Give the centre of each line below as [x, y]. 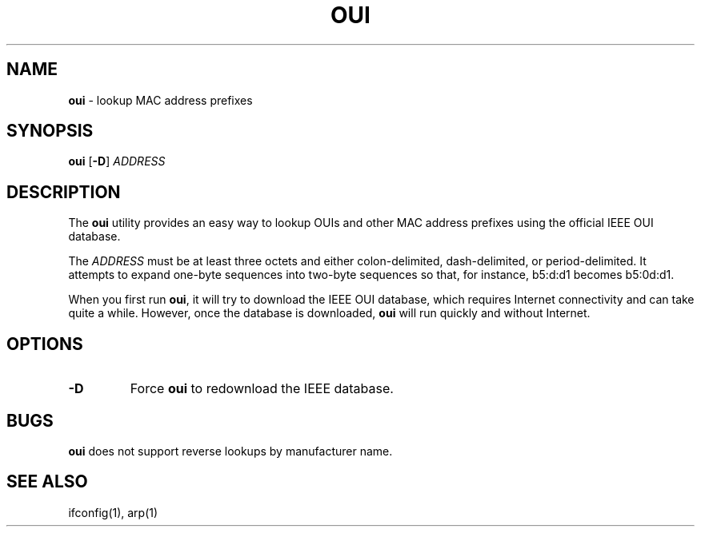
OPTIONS [45, 344]
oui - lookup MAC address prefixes [160, 100]
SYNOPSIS [50, 131]
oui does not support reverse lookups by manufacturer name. [230, 451]
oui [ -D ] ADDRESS [117, 161]
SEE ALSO [47, 482]
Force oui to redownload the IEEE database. [262, 389]
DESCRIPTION [64, 192]
